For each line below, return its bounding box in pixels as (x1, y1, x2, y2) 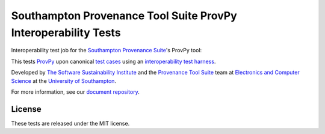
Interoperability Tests (11, 26, 121, 39)
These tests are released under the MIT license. (11, 120, 130, 127)
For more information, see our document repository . (11, 88, 140, 96)
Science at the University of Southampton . (11, 77, 117, 84)
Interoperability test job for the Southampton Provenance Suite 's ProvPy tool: (11, 47, 202, 54)
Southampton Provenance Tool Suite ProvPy (11, 9, 237, 22)
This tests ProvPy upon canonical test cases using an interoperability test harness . (11, 58, 216, 65)
